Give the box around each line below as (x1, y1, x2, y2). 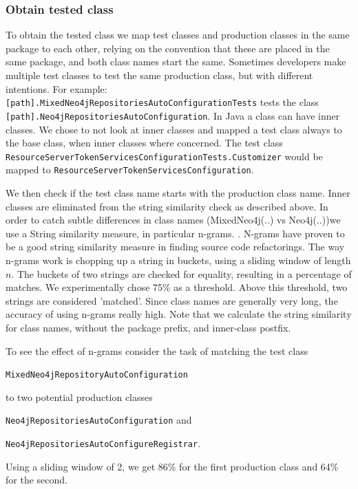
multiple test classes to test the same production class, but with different (6, 68, 313, 82)
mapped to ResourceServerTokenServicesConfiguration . (6, 162, 254, 177)
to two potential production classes (6, 389, 153, 404)
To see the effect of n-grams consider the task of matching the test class (6, 343, 308, 358)
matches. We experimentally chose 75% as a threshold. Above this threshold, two (6, 280, 348, 294)
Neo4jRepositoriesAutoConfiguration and (6, 413, 192, 427)
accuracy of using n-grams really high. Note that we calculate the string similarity (6, 307, 352, 321)
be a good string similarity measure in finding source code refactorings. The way (6, 239, 345, 254)
